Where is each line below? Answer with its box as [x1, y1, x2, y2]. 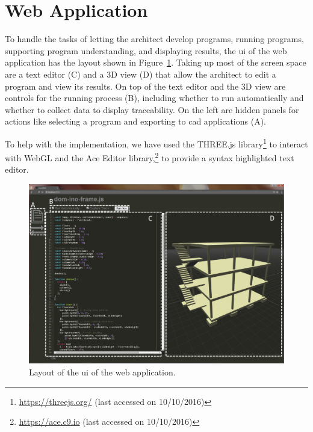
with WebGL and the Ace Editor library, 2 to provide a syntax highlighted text [5, 150, 294, 164]
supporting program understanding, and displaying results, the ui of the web [5, 44, 287, 57]
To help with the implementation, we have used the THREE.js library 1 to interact [5, 135, 308, 150]
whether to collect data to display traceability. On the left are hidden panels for [5, 103, 299, 116]
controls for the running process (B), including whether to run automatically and [5, 91, 304, 104]
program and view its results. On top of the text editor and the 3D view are [5, 79, 286, 92]
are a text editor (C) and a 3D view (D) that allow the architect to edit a [5, 67, 276, 80]
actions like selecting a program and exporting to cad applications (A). [5, 115, 266, 128]
